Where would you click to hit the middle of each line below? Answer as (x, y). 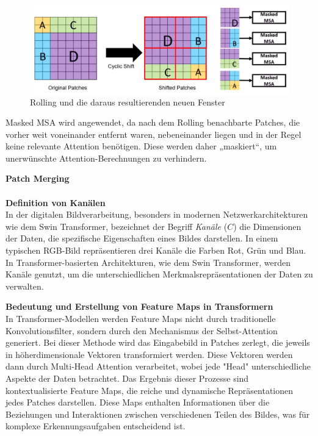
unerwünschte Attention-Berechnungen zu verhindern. (106, 158)
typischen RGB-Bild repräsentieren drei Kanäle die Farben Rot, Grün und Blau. (156, 250)
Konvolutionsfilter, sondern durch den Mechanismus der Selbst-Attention (142, 330)
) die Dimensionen (267, 226)
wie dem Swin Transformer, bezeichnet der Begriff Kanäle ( (117, 226)
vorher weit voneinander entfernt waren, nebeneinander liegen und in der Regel (154, 134)
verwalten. (25, 286)
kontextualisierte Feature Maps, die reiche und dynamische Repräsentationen (150, 390)
